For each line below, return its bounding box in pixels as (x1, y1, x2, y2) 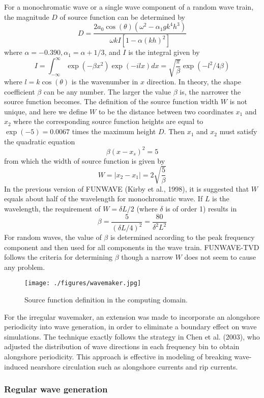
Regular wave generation (4, 383, 108, 395)
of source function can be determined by (60, 11, 185, 22)
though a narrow (121, 252, 173, 262)
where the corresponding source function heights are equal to (13, 116, 203, 127)
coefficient (4, 86, 35, 97)
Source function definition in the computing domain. (24, 294, 188, 305)
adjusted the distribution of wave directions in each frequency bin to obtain (4, 341, 240, 352)
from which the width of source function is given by (4, 155, 165, 166)
